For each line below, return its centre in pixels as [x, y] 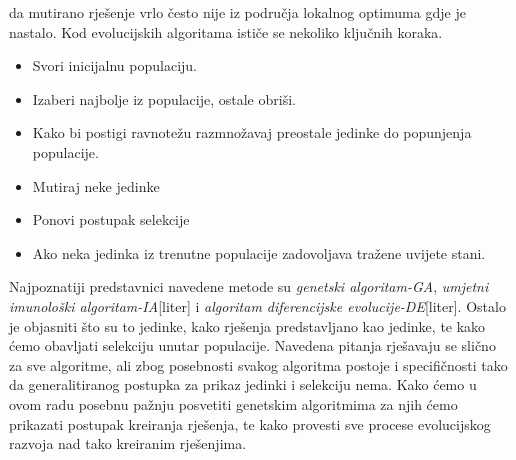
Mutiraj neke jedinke [96, 185]
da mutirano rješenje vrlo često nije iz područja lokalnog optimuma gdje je [237, 12]
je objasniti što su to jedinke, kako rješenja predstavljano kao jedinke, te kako [247, 325]
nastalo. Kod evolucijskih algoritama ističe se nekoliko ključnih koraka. [226, 31]
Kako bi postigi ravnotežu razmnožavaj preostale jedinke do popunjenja [252, 132]
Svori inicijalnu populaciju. [115, 65]
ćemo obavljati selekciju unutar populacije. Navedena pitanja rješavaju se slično [252, 345]
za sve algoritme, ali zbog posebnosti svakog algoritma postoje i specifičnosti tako [258, 364]
